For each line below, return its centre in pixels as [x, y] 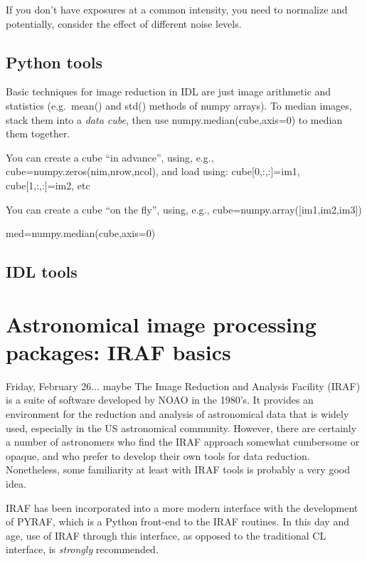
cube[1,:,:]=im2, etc [48, 185]
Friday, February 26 [49, 386]
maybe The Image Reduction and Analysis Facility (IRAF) [232, 386]
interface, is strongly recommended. [82, 549]
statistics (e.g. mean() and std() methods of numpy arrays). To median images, [179, 105]
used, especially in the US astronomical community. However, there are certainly [181, 428]
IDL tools [42, 272]
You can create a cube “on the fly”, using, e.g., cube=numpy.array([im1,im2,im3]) [184, 209]
